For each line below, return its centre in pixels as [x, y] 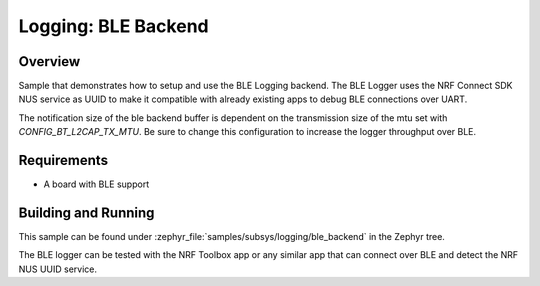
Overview [49, 61]
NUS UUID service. [58, 269]
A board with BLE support [96, 184]
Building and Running [86, 212]
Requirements [63, 160]
